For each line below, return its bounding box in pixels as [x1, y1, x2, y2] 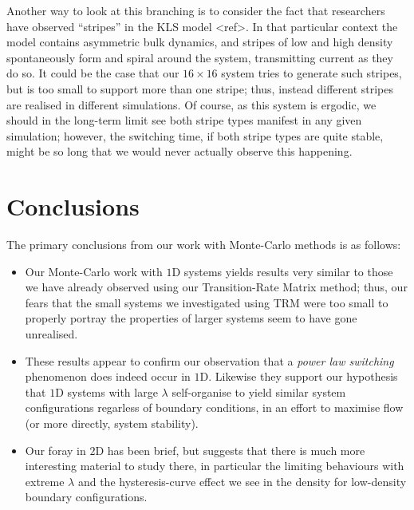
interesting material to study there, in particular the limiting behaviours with [25, 457, 404, 474]
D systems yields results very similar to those [172, 263, 393, 279]
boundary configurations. [25, 488, 148, 505]
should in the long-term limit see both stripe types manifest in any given [6, 112, 362, 128]
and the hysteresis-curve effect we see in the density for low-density [77, 472, 407, 489]
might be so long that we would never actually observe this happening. [6, 143, 353, 160]
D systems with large [55, 383, 158, 400]
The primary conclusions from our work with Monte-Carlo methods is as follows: [6, 236, 401, 253]
